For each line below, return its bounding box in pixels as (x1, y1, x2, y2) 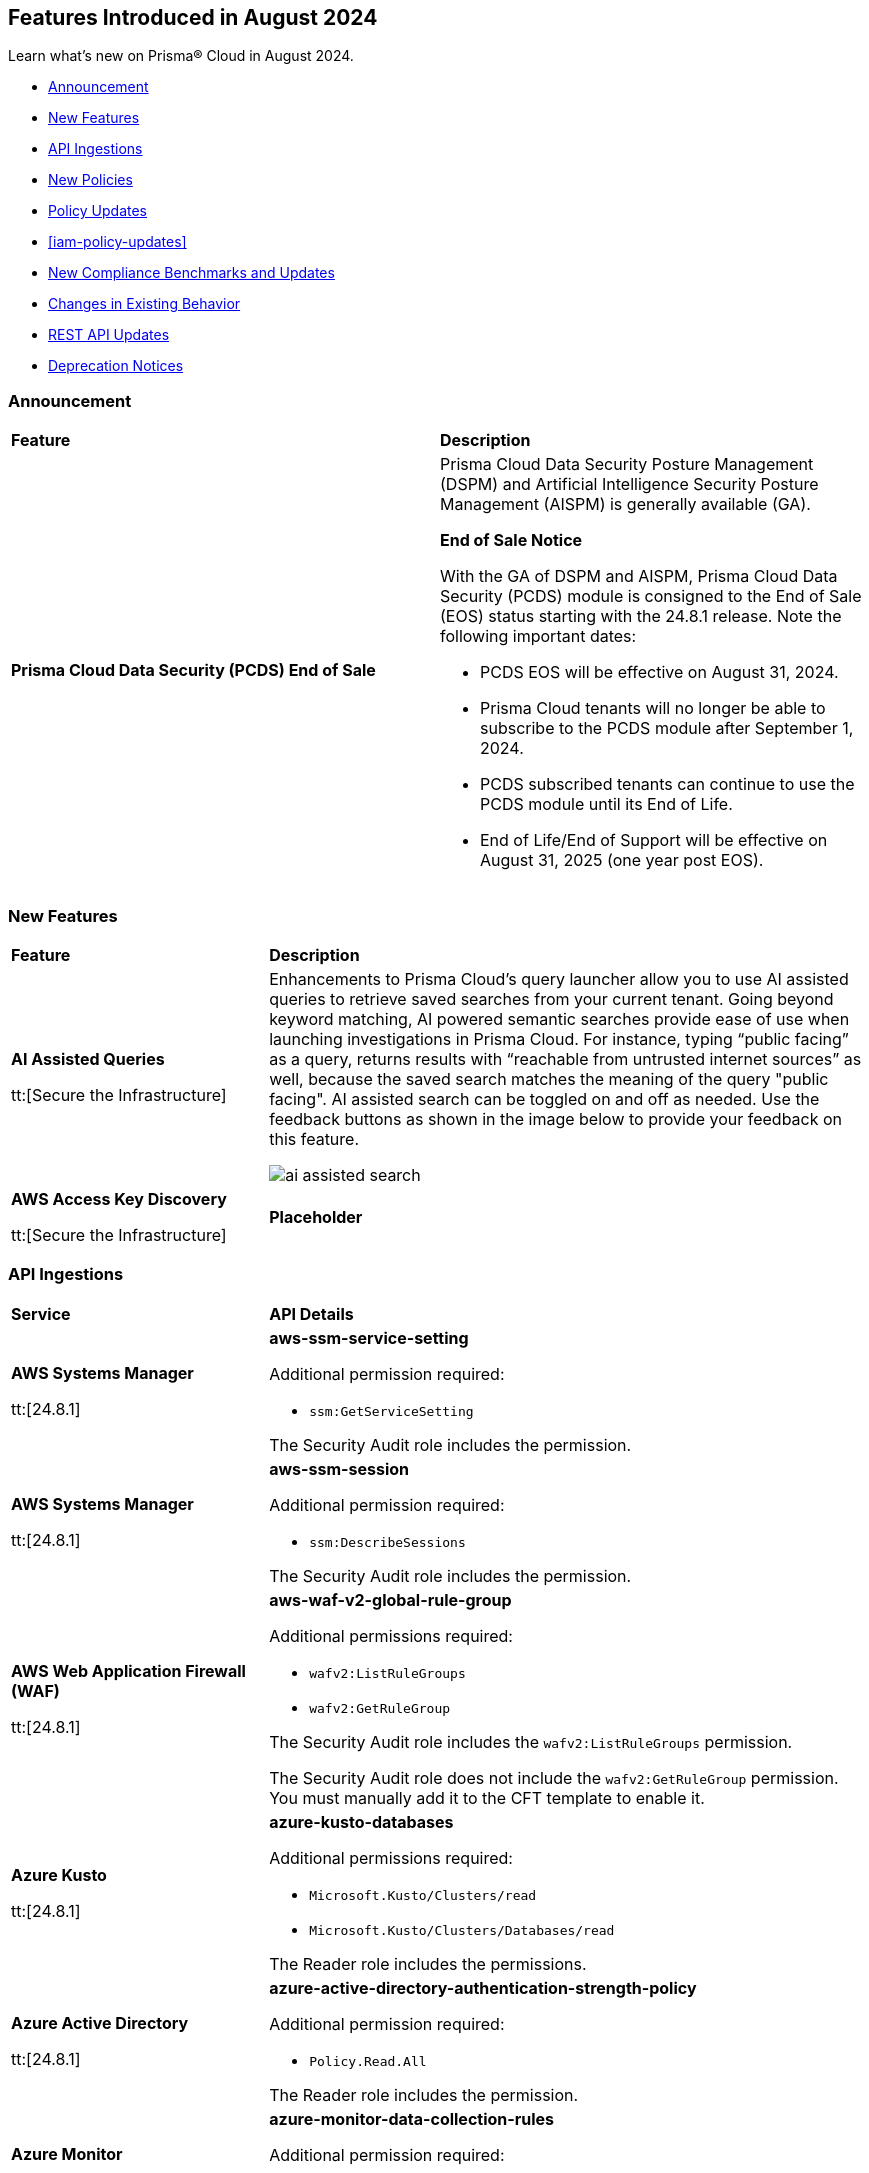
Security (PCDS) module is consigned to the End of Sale (440, 586, 862, 607)
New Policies (48, 171, 133, 189)
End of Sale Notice (440, 530, 583, 551)
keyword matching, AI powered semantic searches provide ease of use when (269, 1008, 850, 1029)
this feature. (269, 1128, 360, 1149)
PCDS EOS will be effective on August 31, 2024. (480, 662, 839, 683)
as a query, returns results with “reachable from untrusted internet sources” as (269, 1048, 862, 1069)
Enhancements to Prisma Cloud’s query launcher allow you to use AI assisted (269, 968, 849, 989)
